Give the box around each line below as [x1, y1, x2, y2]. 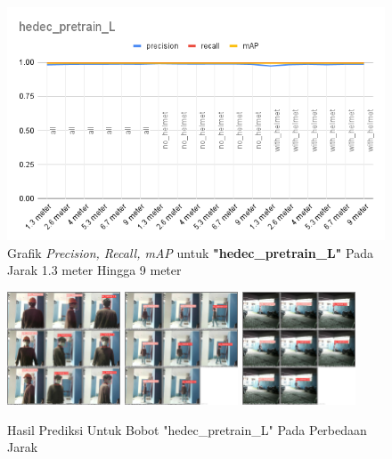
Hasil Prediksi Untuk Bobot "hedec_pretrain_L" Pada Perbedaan [7, 420, 367, 439]
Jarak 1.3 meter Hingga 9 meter [7, 261, 182, 279]
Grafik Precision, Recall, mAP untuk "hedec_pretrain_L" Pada [7, 243, 373, 262]
